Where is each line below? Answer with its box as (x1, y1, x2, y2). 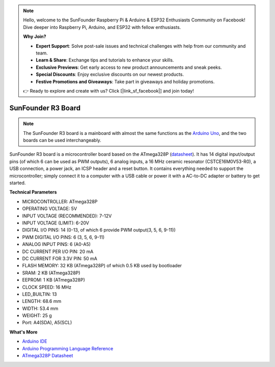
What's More (9, 329, 38, 335)
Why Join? (23, 34, 46, 40)
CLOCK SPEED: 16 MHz (22, 284, 71, 290)
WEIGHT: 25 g (22, 313, 52, 319)
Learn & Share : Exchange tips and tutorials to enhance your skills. (36, 57, 174, 63)
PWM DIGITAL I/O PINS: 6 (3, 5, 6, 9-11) (22, 234, 105, 240)
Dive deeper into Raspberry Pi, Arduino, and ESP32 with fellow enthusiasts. (23, 24, 181, 30)
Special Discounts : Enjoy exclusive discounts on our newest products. (36, 71, 184, 77)
